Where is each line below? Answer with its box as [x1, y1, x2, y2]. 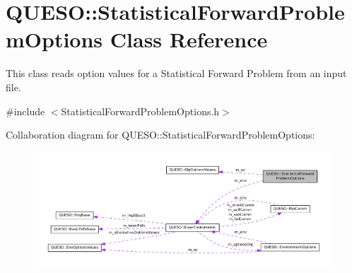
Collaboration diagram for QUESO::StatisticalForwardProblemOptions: [6, 127, 315, 142]
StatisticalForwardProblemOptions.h [61, 103, 220, 118]
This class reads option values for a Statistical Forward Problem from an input [6, 66, 347, 81]
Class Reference [110, 25, 268, 54]
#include [6, 103, 45, 118]
